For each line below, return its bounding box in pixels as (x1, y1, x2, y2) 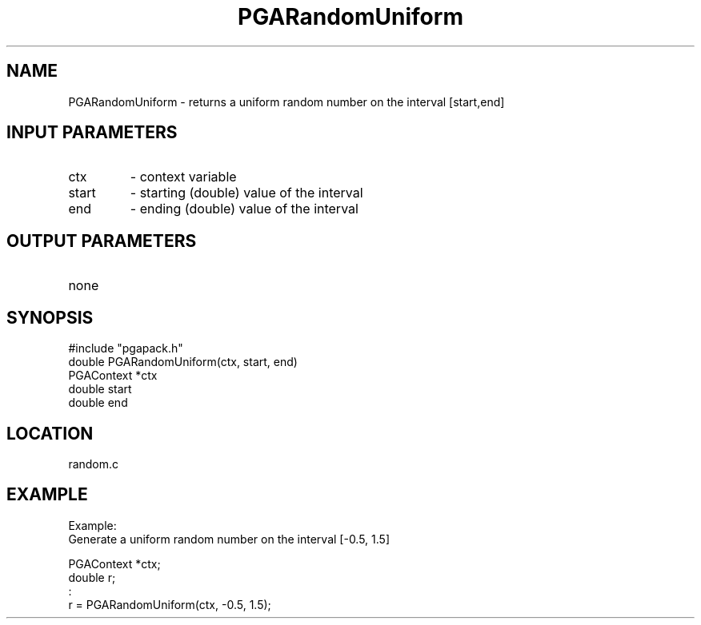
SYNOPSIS (6, 307, 94, 328)
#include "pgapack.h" (68, 341, 183, 356)
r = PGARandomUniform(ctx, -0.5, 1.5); (68, 597, 271, 611)
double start (68, 382, 132, 396)
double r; (68, 570, 116, 584)
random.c (68, 456, 119, 471)
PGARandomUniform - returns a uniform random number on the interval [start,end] (68, 94, 505, 109)
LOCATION (6, 423, 94, 444)
